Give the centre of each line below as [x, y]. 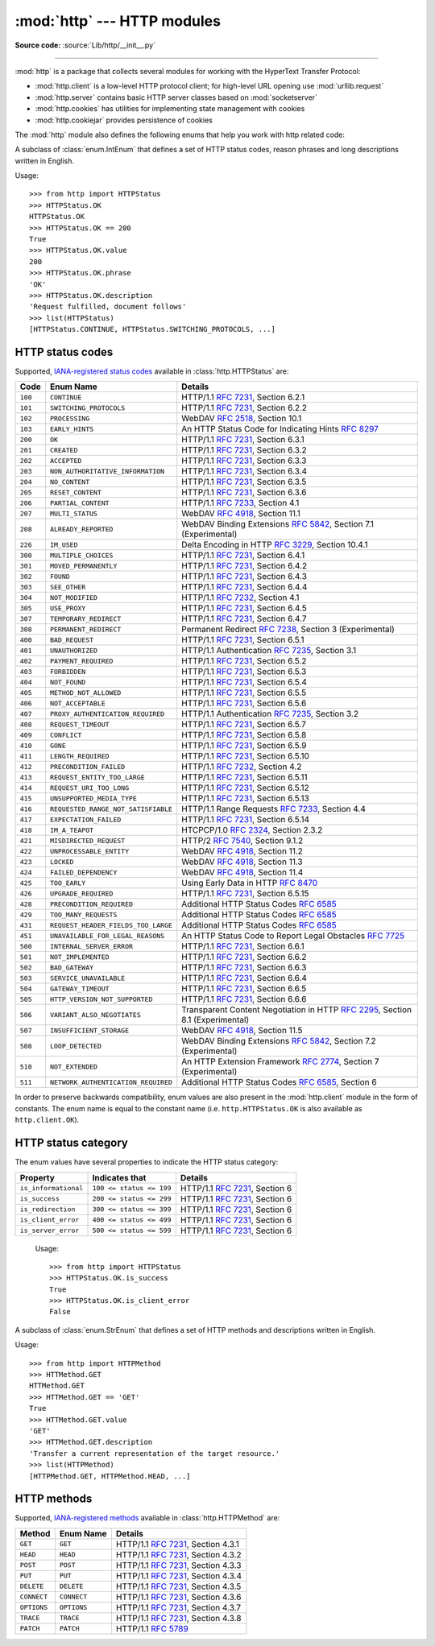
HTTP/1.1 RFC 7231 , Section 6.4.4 [244, 587]
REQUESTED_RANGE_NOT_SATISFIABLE [111, 809]
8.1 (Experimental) [215, 1020]
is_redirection [48, 1209]
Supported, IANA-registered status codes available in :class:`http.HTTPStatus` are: [152, 371]
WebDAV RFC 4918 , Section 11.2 [242, 851]
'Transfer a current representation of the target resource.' [155, 1453]
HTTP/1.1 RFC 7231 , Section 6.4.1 [243, 556]
